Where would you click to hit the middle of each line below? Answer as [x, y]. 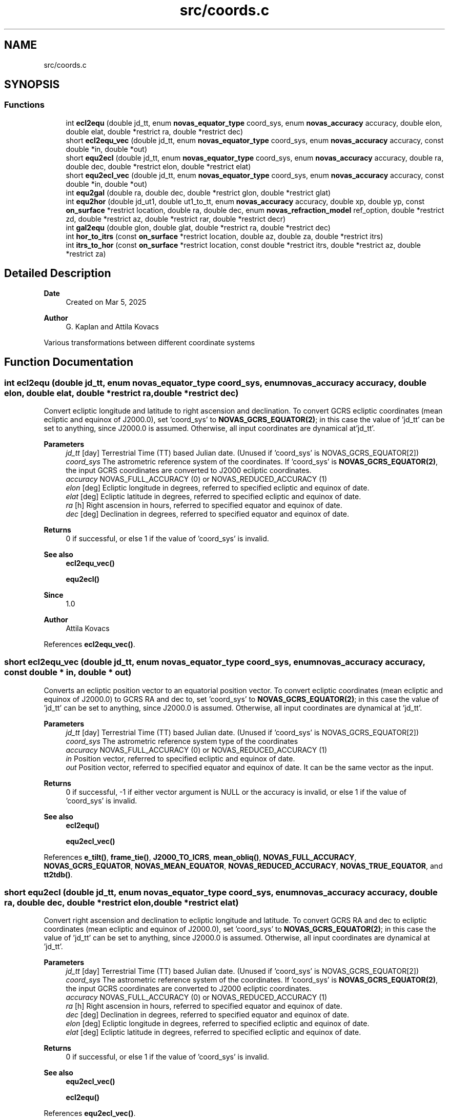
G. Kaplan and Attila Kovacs [112, 326]
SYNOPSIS [32, 85]
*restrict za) [86, 253]
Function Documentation [69, 362]
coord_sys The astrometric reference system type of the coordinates [182, 741]
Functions [24, 105]
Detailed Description [58, 273]
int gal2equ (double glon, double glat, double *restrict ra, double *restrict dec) [198, 227]
